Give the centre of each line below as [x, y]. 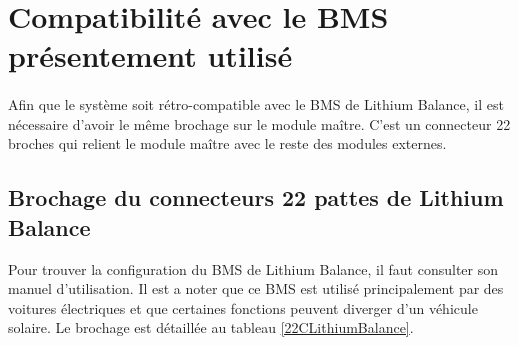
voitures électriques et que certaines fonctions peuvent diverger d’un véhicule [243, 307]
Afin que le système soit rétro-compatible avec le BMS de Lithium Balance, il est [256, 104]
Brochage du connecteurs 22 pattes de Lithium [256, 197]
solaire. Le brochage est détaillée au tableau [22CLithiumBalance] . [211, 327]
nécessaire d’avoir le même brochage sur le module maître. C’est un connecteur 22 [259, 123]
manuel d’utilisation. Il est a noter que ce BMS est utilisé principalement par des [256, 288]
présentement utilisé [150, 55]
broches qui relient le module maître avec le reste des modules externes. [227, 143]
